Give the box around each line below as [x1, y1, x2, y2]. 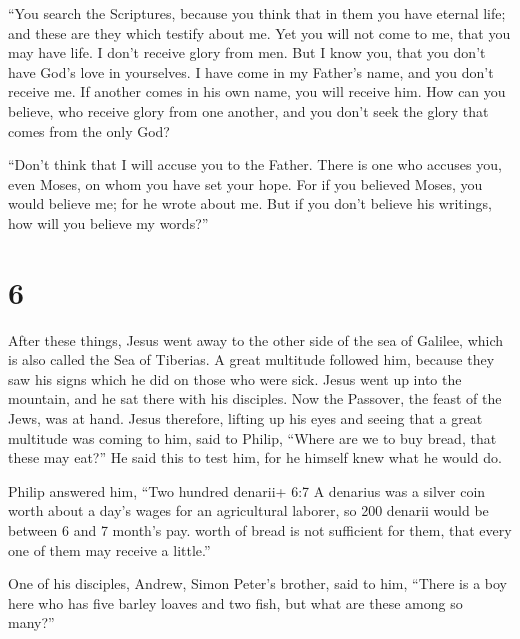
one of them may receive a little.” [8, 539, 211, 560]
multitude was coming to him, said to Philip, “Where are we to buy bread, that [8, 427, 497, 448]
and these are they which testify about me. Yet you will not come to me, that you [8, 22, 511, 43]
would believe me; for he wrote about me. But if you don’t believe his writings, [8, 193, 492, 214]
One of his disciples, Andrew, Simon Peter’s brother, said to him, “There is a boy [8, 573, 508, 594]
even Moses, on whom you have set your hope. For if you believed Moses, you [8, 173, 483, 194]
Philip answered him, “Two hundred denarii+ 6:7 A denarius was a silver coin [8, 480, 486, 501]
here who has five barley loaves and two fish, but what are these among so [8, 592, 463, 613]
